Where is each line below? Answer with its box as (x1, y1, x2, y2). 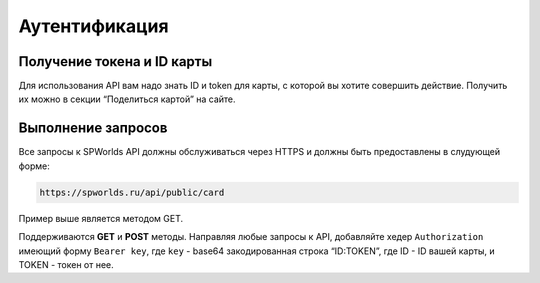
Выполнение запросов (18, 120, 168, 137)
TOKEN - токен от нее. (18, 258, 114, 270)
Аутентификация (18, 15, 169, 37)
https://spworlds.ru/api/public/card (39, 186, 225, 198)
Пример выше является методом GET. (18, 212, 184, 224)
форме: (18, 160, 50, 172)
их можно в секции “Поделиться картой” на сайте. (18, 93, 236, 105)
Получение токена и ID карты (18, 53, 213, 70)
